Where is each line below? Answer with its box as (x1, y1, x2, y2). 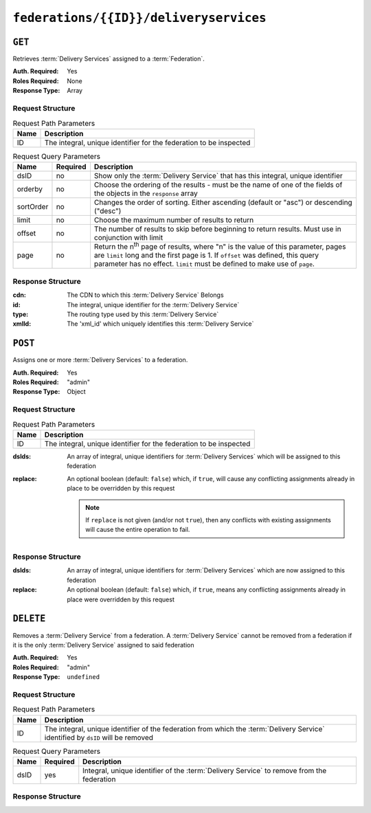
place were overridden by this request (67, 595, 175, 603)
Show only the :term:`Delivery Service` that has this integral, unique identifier (93, 171, 343, 181)
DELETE (12, 613, 46, 625)
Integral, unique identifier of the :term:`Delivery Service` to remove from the (82, 766, 327, 775)
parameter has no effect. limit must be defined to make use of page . (93, 259, 315, 269)
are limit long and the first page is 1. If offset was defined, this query (93, 251, 319, 260)
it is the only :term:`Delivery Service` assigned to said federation (12, 641, 194, 649)
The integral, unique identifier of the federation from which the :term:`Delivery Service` (44, 724, 325, 733)
